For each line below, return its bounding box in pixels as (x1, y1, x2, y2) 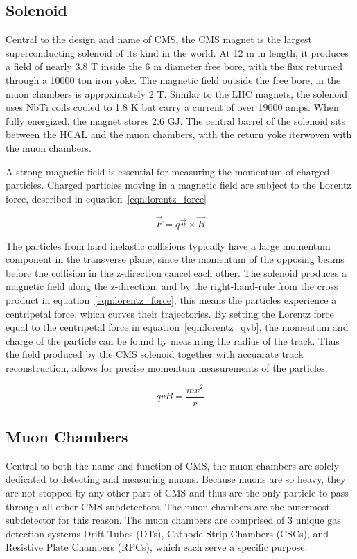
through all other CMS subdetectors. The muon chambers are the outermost (6, 499, 330, 513)
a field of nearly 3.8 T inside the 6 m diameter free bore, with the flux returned (6, 59, 343, 74)
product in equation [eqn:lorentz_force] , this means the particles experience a (6, 292, 337, 307)
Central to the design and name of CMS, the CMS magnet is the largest (6, 32, 313, 46)
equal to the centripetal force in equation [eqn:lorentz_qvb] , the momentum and (6, 320, 349, 334)
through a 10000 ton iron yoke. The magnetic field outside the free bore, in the (6, 72, 341, 87)
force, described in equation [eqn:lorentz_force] (6, 191, 207, 205)
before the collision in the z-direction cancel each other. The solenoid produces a (6, 265, 347, 279)
